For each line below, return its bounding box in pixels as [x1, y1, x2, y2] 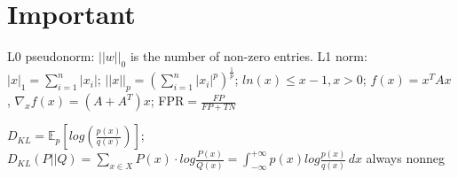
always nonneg [366, 149, 445, 167]
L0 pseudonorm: [7, 47, 95, 66]
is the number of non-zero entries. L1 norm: [130, 47, 367, 66]
